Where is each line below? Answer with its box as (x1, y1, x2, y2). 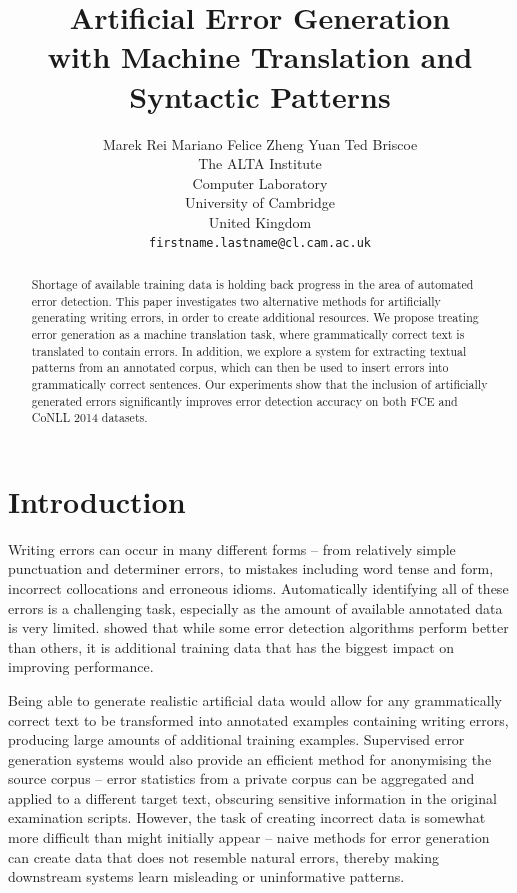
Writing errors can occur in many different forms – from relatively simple (8, 538, 456, 559)
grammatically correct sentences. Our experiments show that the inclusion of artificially (31, 375, 488, 392)
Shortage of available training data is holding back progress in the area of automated (31, 275, 474, 292)
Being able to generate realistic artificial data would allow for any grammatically (8, 689, 502, 710)
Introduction (8, 480, 186, 521)
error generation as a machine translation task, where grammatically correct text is (31, 325, 465, 342)
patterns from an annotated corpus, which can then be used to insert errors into (31, 359, 449, 376)
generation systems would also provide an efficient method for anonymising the (8, 748, 492, 769)
